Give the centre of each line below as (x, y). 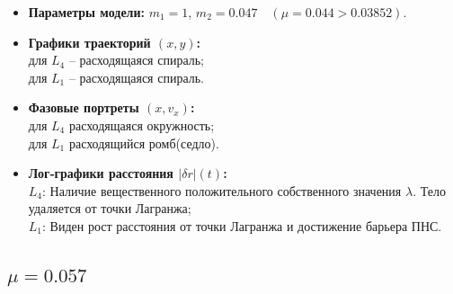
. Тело (429, 190)
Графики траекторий (89, 42)
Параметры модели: (86, 12)
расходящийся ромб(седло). (144, 143)
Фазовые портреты (84, 107)
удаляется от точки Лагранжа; (110, 208)
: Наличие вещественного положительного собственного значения (222, 190)
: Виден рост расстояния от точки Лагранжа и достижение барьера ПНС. (242, 225)
